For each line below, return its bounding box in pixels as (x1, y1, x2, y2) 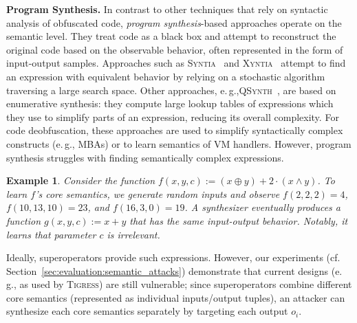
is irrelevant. (107, 227, 160, 241)
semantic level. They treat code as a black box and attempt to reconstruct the (6, 29, 336, 43)
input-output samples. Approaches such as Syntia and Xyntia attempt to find (6, 56, 346, 70)
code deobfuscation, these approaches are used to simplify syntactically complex (6, 123, 343, 137)
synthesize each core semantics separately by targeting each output (6, 304, 288, 318)
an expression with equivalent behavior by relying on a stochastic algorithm (6, 69, 325, 83)
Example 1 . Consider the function (6, 173, 155, 188)
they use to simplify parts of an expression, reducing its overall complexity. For (6, 109, 339, 124)
